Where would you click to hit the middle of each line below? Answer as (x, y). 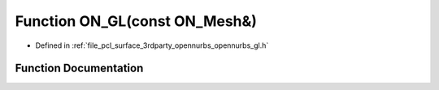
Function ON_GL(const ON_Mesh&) (136, 21)
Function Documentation (79, 69)
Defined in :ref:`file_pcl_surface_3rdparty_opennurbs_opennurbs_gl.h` (152, 45)
